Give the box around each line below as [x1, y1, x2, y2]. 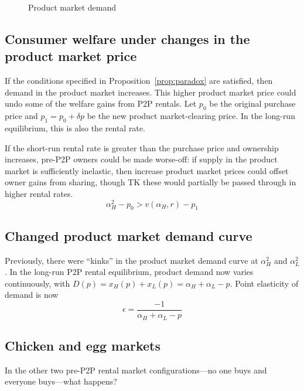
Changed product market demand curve [5, 226, 252, 244]
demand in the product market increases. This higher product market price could [5, 86, 296, 98]
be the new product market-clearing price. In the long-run [87, 110, 295, 122]
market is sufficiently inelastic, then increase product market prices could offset [5, 164, 289, 176]
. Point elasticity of [230, 277, 299, 289]
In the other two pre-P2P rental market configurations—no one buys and [5, 363, 267, 376]
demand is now [5, 288, 59, 301]
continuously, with [5, 277, 70, 289]
